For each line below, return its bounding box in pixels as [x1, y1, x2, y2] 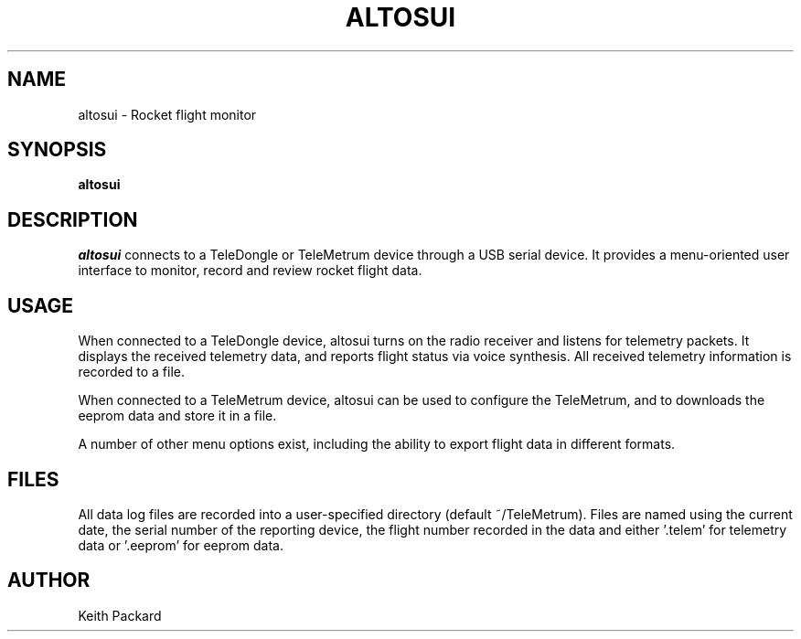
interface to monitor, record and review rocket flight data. [78, 262, 422, 279]
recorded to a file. [78, 364, 185, 380]
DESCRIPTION [7, 208, 138, 231]
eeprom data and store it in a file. [78, 408, 277, 424]
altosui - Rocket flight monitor [78, 106, 257, 122]
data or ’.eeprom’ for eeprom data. [78, 537, 283, 553]
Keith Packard [78, 607, 162, 623]
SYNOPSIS [7, 138, 107, 162]
